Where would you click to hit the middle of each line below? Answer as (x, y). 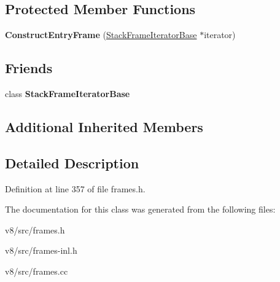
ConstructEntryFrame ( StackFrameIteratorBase (101, 35)
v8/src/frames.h (35, 229)
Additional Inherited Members (104, 126)
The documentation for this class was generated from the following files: (140, 209)
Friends (29, 68)
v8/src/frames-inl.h (41, 250)
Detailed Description (72, 163)
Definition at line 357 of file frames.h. (75, 188)
